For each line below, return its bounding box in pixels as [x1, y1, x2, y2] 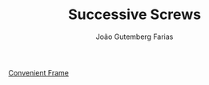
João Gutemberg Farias [95, 32, 174, 41]
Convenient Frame [8, 68, 70, 77]
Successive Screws [67, 6, 202, 24]
